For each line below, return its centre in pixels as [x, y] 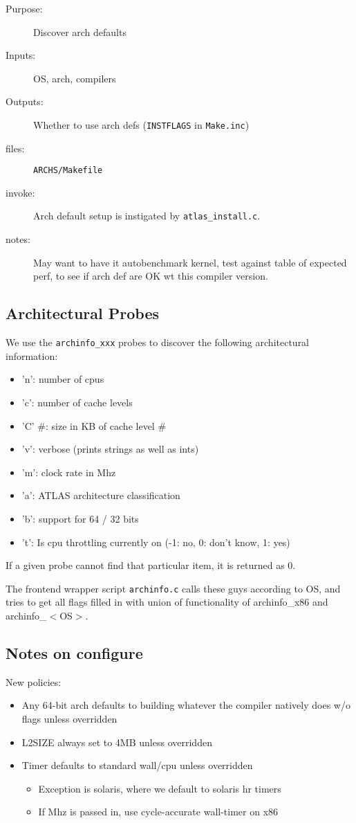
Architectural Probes [83, 313]
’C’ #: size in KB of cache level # [94, 425]
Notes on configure [74, 652]
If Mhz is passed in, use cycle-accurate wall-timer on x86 [158, 812]
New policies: [34, 681]
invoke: [20, 192]
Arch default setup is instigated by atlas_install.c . [147, 216]
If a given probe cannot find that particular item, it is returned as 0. [151, 565]
